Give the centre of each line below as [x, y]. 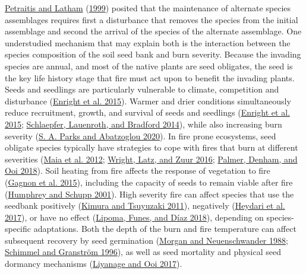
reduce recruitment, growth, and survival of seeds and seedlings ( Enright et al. [147, 112]
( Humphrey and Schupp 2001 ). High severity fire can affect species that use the [149, 194]
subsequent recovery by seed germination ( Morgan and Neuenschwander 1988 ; [146, 240]
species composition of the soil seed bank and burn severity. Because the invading [153, 54]
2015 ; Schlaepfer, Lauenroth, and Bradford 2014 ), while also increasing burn [143, 124]
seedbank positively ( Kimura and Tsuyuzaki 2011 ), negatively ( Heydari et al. [145, 205]
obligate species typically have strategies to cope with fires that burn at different [152, 147]
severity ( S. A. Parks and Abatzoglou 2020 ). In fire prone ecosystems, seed [141, 136]
